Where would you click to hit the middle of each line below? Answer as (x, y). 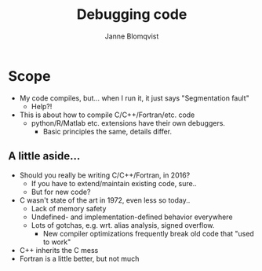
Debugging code (132, 15)
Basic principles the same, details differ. (107, 131)
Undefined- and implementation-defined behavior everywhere (132, 217)
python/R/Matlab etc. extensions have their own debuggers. (128, 123)
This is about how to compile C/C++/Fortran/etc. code (107, 115)
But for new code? (61, 192)
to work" (57, 242)
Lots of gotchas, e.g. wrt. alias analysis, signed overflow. (123, 225)
